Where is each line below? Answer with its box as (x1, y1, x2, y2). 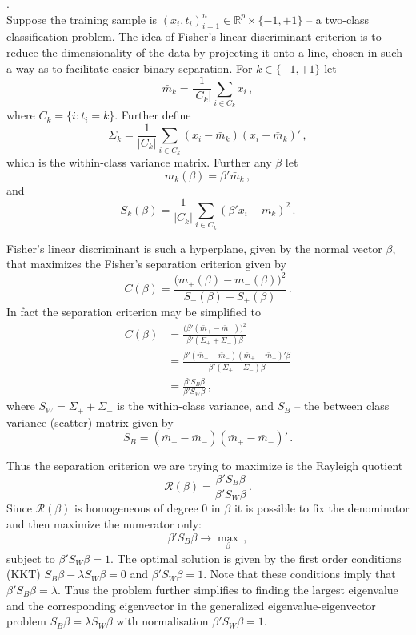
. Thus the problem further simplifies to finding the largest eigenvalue (57, 581, 398, 597)
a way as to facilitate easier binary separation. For (6, 59, 253, 76)
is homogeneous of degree (74, 500, 198, 516)
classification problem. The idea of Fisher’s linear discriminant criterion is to (6, 28, 382, 45)
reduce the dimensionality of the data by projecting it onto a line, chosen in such (6, 43, 402, 60)
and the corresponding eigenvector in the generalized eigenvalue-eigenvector (6, 597, 376, 613)
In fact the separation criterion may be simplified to (6, 303, 261, 320)
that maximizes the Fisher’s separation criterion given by (6, 255, 286, 272)
